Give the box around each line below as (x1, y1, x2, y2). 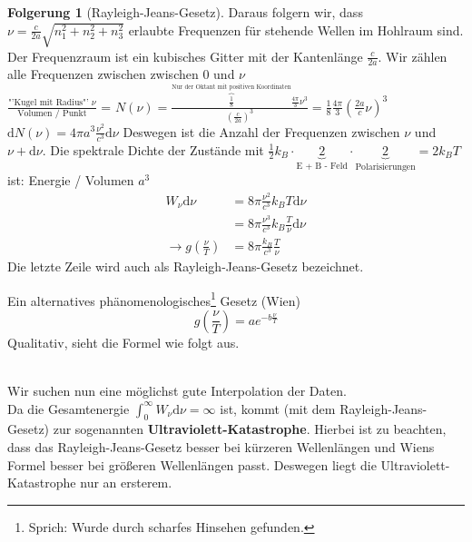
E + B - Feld (296, 161, 348, 171)
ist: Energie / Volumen (7, 171, 134, 190)
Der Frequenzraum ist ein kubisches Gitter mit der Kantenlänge (7, 46, 363, 65)
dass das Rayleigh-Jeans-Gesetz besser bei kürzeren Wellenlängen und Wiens (7, 438, 435, 457)
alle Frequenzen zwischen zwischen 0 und (7, 64, 235, 84)
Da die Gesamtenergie (7, 399, 130, 418)
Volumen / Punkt (17, 108, 87, 118)
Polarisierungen (355, 162, 416, 172)
